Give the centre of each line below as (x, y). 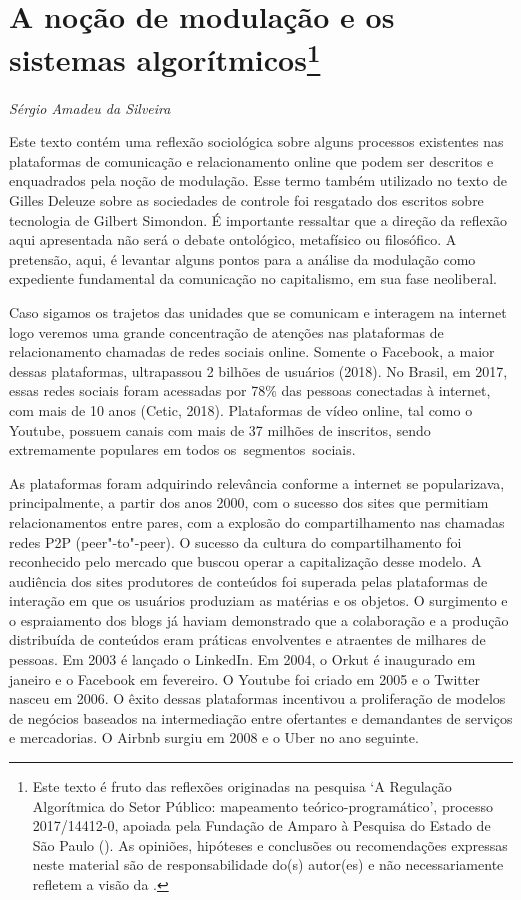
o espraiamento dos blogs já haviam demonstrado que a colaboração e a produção (259, 619)
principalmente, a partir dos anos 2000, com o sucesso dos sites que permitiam (249, 502)
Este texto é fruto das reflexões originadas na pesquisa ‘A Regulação (242, 786)
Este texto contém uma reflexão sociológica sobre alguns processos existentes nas (256, 141)
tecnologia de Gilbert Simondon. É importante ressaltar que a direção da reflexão (258, 219)
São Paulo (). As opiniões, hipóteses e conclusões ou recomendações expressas (270, 844)
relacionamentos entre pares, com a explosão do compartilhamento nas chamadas (257, 521)
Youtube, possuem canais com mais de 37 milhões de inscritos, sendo (220, 429)
